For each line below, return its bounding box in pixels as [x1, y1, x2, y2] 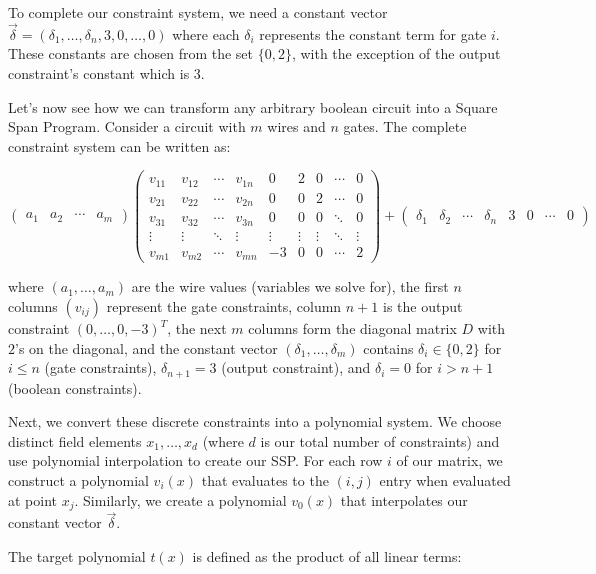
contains [363, 337, 414, 358]
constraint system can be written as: [8, 135, 231, 156]
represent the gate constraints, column [106, 296, 342, 316]
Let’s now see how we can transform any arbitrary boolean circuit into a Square [8, 96, 498, 117]
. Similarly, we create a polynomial [74, 489, 287, 510]
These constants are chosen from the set [8, 43, 254, 64]
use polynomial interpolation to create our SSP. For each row [8, 450, 383, 471]
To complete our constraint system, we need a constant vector [8, 2, 388, 22]
